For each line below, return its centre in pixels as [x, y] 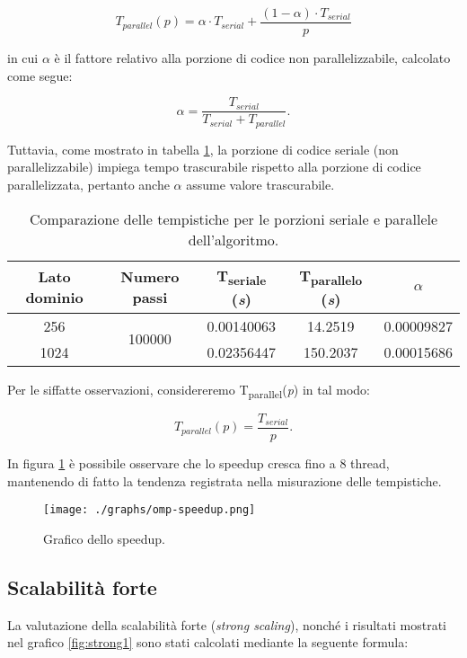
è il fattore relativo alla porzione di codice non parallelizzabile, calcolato [252, 58]
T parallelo [331, 276]
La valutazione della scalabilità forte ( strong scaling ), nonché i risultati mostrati [227, 624]
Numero [150, 277]
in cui [23, 58]
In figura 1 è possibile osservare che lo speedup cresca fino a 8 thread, [198, 462]
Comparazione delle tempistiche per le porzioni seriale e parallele [233, 218]
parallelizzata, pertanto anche [88, 184]
